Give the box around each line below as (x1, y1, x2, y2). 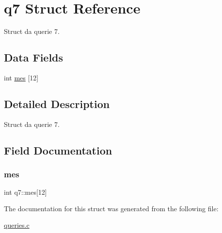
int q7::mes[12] (4, 187, 47, 197)
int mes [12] (4, 72, 39, 82)
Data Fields (4, 50, 63, 65)
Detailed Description (4, 96, 110, 111)
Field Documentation (4, 142, 112, 157)
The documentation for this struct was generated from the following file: (4, 203, 219, 213)
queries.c (4, 219, 30, 230)
